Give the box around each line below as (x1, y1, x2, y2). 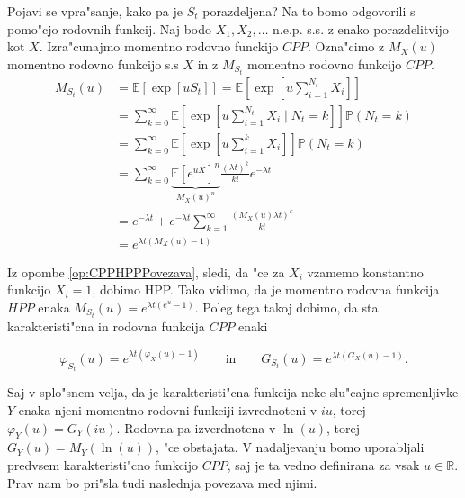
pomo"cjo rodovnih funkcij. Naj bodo (7, 19, 212, 38)
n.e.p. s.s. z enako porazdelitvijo (273, 19, 449, 38)
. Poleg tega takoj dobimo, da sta (194, 297, 379, 316)
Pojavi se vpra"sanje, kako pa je (7, 2, 183, 20)
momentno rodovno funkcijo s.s (7, 54, 179, 73)
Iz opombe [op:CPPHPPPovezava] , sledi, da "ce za (7, 262, 285, 281)
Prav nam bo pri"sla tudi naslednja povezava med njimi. (7, 473, 317, 492)
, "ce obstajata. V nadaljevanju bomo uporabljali (156, 438, 425, 457)
